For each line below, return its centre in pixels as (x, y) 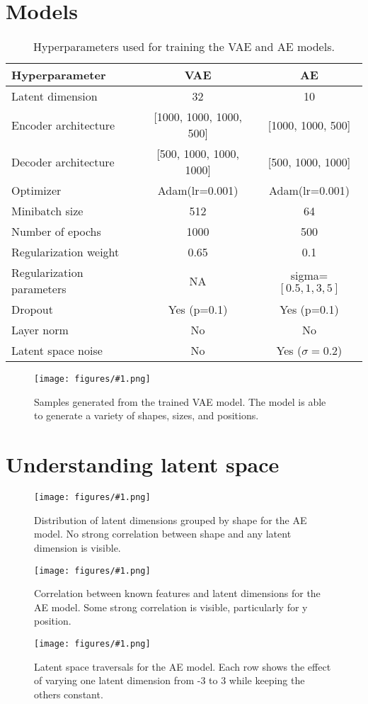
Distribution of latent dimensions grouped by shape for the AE (171, 520)
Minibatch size (47, 211)
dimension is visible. (77, 547)
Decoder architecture (63, 161)
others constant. (69, 694)
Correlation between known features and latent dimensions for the (177, 593)
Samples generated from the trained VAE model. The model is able (180, 401)
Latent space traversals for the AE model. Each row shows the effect (183, 666)
